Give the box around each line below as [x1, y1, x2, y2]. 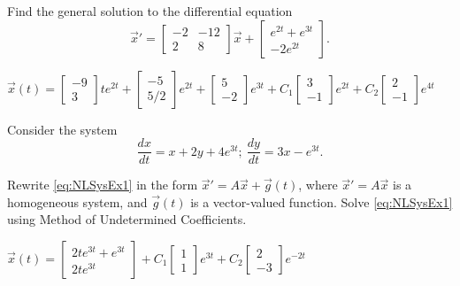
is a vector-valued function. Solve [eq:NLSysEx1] [190, 192, 453, 211]
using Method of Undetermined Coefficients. [7, 210, 247, 228]
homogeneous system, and [7, 192, 148, 211]
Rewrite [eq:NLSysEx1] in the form [7, 175, 198, 194]
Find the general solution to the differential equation [7, 2, 293, 19]
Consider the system [7, 120, 118, 138]
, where [298, 175, 338, 194]
